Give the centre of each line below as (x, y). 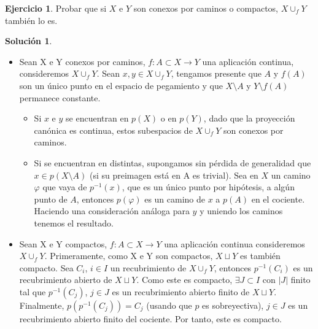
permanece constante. (60, 97)
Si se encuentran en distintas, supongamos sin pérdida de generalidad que (173, 162)
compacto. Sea (46, 267)
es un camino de (175, 199)
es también (260, 256)
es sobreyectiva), (233, 305)
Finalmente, (42, 305)
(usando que (169, 305)
